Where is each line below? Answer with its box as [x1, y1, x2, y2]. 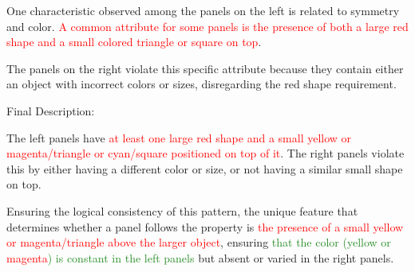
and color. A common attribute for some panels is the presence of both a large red [6, 17, 409, 34]
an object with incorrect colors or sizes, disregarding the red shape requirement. [6, 76, 397, 92]
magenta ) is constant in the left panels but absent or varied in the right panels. [6, 249, 394, 266]
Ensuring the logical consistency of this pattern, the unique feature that [6, 202, 358, 219]
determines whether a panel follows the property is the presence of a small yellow [6, 218, 404, 235]
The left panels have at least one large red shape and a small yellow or [6, 129, 352, 146]
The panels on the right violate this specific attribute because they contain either [6, 60, 404, 76]
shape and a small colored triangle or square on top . [6, 33, 262, 50]
